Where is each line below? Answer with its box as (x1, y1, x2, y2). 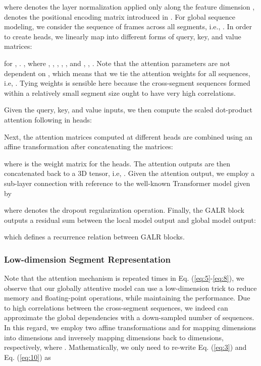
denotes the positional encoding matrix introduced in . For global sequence (4, 11, 235, 22)
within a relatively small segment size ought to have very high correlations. (4, 87, 236, 98)
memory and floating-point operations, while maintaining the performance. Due (4, 292, 250, 303)
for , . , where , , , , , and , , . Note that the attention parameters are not (4, 57, 230, 68)
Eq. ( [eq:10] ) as (4, 351, 51, 362)
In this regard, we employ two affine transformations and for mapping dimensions (4, 322, 256, 333)
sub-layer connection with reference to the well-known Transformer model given (4, 177, 250, 188)
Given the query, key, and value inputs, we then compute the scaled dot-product (4, 104, 252, 115)
